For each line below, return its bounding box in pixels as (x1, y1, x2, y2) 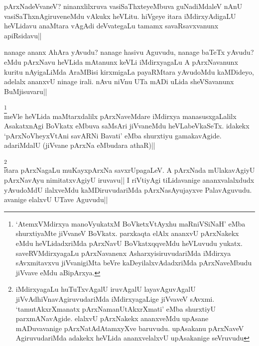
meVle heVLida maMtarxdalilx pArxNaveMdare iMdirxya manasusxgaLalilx (4, 111, 237, 121)
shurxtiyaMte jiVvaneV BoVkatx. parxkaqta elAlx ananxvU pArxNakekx (15, 228, 239, 238)
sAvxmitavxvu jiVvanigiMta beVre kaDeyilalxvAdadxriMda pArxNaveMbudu (15, 257, 252, 268)
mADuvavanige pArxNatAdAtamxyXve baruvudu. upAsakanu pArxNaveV (15, 323, 244, 333)
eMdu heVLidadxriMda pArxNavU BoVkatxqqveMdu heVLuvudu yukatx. (15, 237, 243, 248)
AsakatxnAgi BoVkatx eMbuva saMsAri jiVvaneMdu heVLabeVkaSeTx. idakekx (4, 120, 250, 131)
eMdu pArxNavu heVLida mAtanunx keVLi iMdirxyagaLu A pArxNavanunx (4, 56, 238, 67)
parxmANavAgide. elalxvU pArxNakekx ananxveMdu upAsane (15, 313, 209, 324)
